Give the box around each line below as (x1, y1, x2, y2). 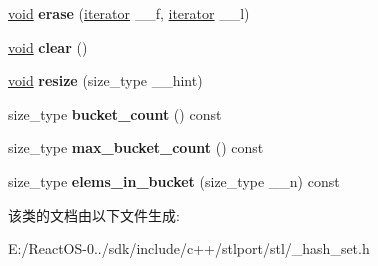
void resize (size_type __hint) (8, 70, 203, 91)
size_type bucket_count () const (8, 103, 222, 124)
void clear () (8, 36, 88, 57)
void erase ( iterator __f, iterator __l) (8, 3, 250, 23)
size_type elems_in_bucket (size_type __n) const (8, 170, 340, 191)
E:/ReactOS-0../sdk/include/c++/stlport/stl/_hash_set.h (8, 238, 370, 259)
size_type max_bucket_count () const (8, 137, 264, 158)
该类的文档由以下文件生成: (8, 204, 180, 225)
